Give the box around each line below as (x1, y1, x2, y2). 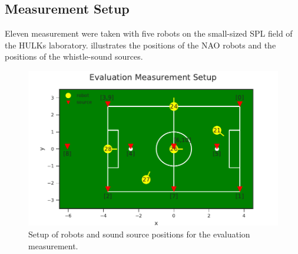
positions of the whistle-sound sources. (5, 50, 143, 63)
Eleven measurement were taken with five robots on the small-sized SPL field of (5, 27, 293, 40)
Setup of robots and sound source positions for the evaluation (28, 227, 250, 240)
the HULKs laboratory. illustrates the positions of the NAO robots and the (5, 38, 276, 51)
